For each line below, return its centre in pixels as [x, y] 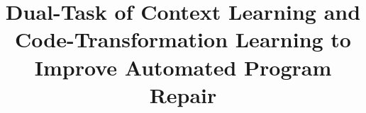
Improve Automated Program [183, 67]
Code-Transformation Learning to [183, 39]
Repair [183, 94]
